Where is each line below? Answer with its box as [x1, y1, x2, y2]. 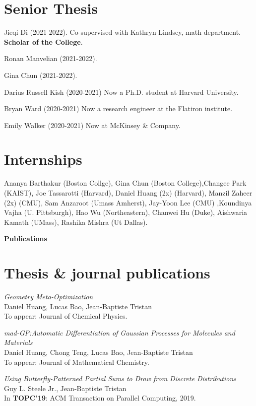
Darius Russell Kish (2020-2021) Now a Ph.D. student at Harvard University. [4, 86, 239, 97]
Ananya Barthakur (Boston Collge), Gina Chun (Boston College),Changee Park [4, 178, 247, 188]
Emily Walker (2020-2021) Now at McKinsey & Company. [4, 120, 181, 130]
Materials [4, 337, 33, 347]
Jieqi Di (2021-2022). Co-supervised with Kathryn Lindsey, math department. [4, 27, 241, 37]
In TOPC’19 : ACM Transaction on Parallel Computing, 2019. [4, 393, 196, 403]
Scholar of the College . [4, 36, 83, 47]
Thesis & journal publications [4, 263, 210, 283]
